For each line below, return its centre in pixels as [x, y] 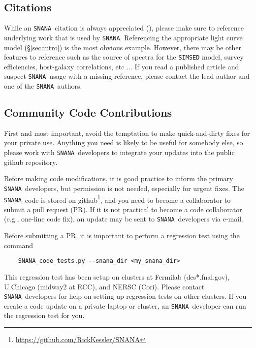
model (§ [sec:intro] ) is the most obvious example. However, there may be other [123, 47]
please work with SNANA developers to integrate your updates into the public [119, 152]
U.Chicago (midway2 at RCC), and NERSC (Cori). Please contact [104, 286]
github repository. [31, 162]
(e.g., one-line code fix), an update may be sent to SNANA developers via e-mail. [124, 219]
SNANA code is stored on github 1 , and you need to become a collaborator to [117, 199]
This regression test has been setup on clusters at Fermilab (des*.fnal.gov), [117, 276]
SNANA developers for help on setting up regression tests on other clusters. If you [125, 296]
